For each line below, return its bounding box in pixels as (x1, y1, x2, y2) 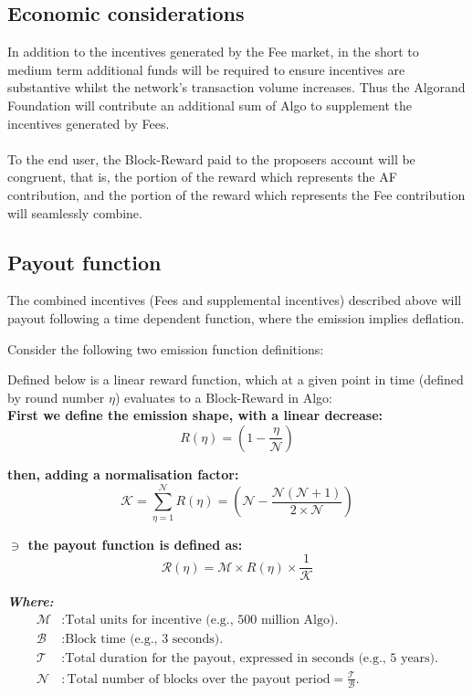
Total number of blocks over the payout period (67, 672, 331, 686)
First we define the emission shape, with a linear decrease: (7, 405, 384, 425)
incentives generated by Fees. (7, 113, 170, 132)
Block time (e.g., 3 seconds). (65, 632, 224, 646)
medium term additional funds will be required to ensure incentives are (7, 59, 405, 79)
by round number (7, 387, 105, 406)
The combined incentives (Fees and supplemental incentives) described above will (7, 290, 462, 310)
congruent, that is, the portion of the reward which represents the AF (7, 167, 397, 186)
